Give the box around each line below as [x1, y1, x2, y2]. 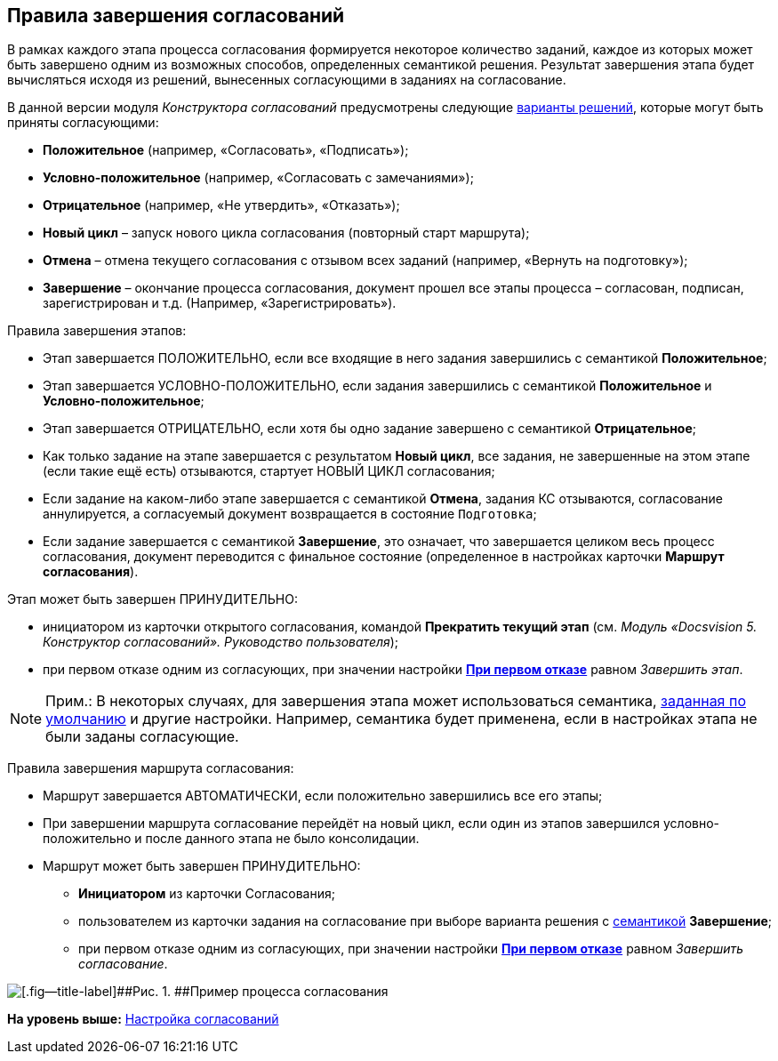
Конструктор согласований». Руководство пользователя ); [43, 634, 399, 650]
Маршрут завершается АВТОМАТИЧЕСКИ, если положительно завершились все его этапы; [43, 788, 603, 804]
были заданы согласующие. [45, 727, 239, 746]
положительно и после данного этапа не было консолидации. [43, 831, 420, 847]
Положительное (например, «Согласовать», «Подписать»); [43, 142, 409, 158]
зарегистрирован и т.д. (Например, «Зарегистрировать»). [43, 295, 397, 311]
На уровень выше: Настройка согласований [7, 1011, 279, 1027]
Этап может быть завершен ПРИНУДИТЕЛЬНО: [7, 591, 298, 607]
